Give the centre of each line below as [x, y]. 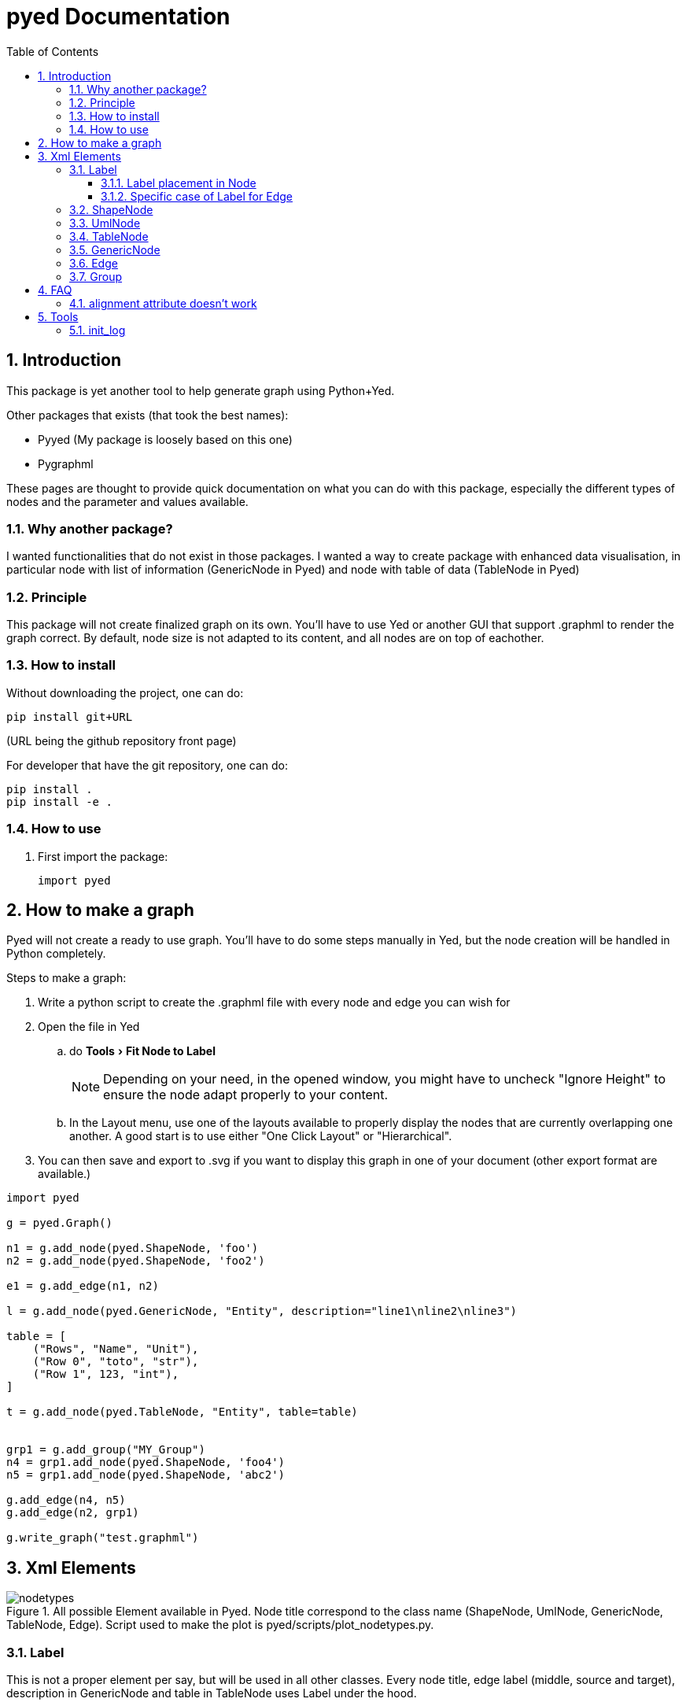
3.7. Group [96, 276]
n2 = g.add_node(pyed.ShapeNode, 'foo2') [136, 1261]
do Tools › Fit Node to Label [142, 1051]
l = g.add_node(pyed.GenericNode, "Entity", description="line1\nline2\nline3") [262, 1311]
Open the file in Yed [89, 1027]
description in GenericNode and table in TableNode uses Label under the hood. [212, 1693]
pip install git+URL [70, 716]
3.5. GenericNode [115, 249]
